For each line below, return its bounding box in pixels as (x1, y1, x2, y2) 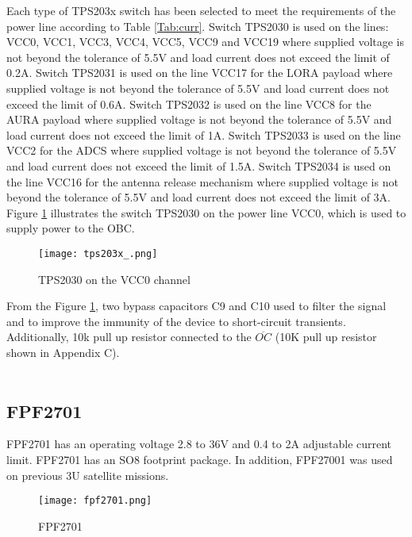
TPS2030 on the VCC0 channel (38, 270, 191, 287)
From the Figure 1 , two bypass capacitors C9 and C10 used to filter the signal (6, 297, 387, 314)
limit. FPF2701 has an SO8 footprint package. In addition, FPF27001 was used (6, 451, 393, 467)
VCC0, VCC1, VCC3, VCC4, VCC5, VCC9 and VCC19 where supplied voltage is (6, 33, 405, 50)
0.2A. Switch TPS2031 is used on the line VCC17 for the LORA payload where (6, 64, 393, 81)
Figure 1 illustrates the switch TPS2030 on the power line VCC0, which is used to (6, 204, 406, 221)
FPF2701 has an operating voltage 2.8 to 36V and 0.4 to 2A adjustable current (6, 435, 392, 452)
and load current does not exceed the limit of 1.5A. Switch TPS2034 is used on (6, 157, 391, 174)
